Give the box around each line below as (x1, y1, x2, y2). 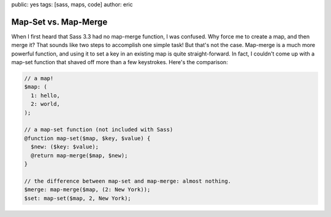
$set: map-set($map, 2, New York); (24, 194, 131, 202)
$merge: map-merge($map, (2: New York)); (24, 186, 151, 193)
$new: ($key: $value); (31, 144, 99, 150)
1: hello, (31, 92, 61, 99)
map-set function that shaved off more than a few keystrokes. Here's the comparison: (11, 59, 228, 66)
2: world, (31, 101, 61, 108)
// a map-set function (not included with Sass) (24, 126, 173, 133)
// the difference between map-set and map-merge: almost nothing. (24, 177, 232, 185)
